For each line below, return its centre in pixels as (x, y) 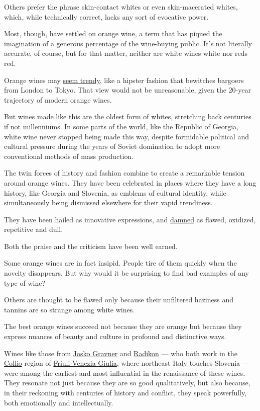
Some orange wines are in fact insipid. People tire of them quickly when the (120, 263)
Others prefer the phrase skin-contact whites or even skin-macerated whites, (121, 7)
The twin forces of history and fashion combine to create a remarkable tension (124, 173)
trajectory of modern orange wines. (58, 99)
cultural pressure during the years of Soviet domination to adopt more (112, 146)
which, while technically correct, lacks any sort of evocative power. (106, 16)
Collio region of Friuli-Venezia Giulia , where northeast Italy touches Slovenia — (127, 363)
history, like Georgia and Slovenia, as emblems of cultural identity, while (115, 192)
